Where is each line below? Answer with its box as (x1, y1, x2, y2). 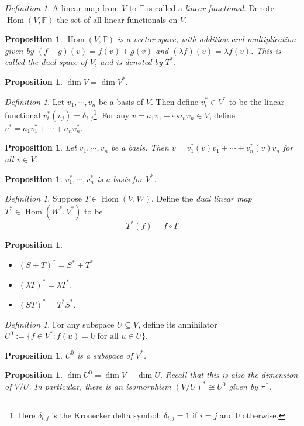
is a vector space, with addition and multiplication (118, 33, 296, 45)
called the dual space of (5, 56, 87, 68)
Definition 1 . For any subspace (5, 318, 115, 330)
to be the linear (229, 95, 285, 107)
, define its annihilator (138, 318, 217, 330)
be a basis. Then (111, 141, 169, 154)
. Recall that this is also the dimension (160, 369, 298, 381)
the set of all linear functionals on (57, 13, 178, 25)
